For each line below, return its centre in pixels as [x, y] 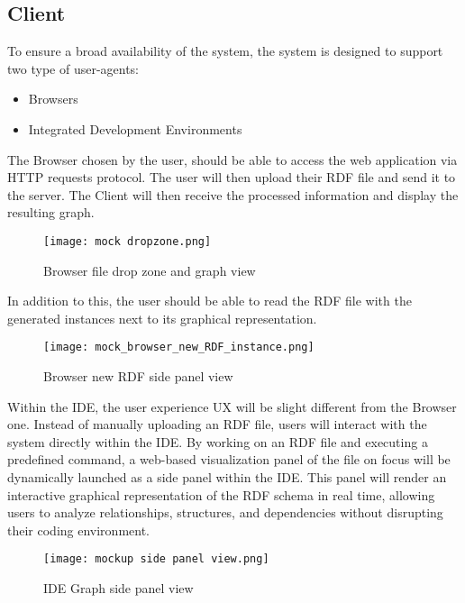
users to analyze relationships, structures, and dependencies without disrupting [225, 512]
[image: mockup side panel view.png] [156, 559]
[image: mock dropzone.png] [128, 241]
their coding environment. [78, 530]
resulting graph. [51, 212]
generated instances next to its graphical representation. [162, 318]
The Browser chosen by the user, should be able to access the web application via [232, 159]
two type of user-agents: [73, 68]
